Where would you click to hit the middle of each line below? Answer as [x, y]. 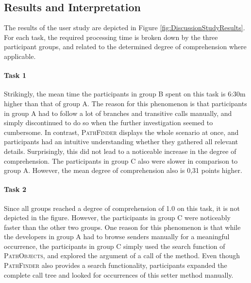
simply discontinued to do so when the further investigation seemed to [109, 123]
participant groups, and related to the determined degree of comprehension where [125, 47]
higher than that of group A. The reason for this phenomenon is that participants [125, 103]
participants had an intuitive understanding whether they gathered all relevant [121, 141]
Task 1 [15, 75]
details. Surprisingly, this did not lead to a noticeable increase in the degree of [120, 151]
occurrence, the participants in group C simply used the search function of [115, 246]
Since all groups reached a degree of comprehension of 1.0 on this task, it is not [122, 208]
